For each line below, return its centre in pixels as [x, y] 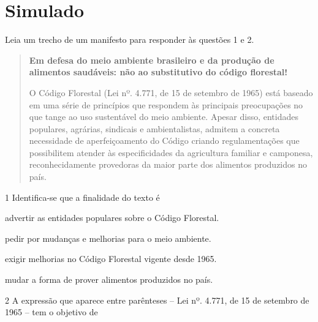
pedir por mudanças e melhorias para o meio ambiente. [108, 238]
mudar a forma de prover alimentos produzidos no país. [109, 279]
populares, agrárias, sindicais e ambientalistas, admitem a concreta [154, 128]
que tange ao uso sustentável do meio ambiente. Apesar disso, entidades [164, 117]
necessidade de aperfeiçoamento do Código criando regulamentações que [164, 140]
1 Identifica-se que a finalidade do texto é [82, 197]
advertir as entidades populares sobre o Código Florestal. [112, 218]
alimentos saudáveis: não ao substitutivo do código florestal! [158, 72]
